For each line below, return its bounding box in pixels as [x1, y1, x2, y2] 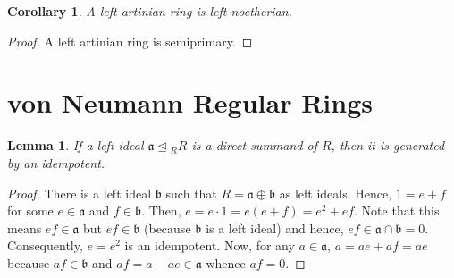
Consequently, [7, 236, 83, 255]
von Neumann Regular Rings [7, 84, 373, 121]
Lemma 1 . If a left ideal [7, 136, 144, 155]
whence [206, 253, 246, 272]
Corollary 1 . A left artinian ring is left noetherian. [7, 2, 292, 20]
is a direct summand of [191, 136, 317, 155]
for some [7, 201, 54, 220]
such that [165, 183, 217, 202]
